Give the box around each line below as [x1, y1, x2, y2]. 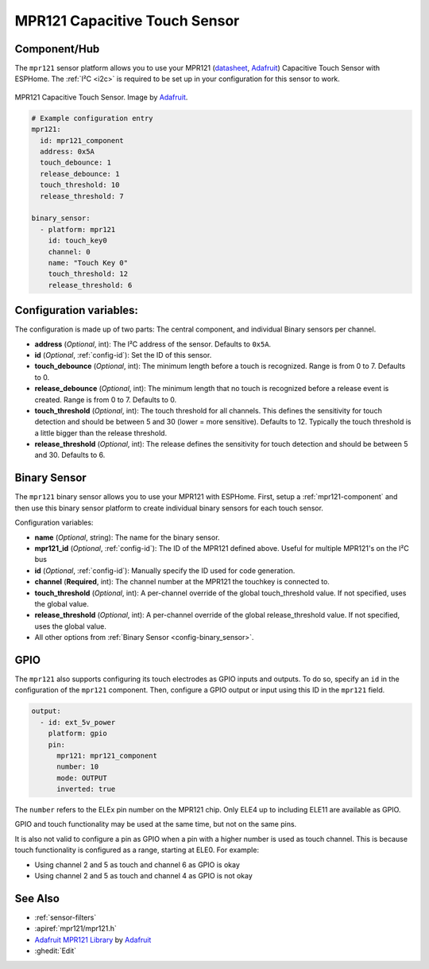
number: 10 [56, 762, 99, 771]
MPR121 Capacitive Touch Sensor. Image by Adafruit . [14, 92, 188, 102]
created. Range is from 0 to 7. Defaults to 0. [34, 394, 177, 405]
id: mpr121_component [40, 136, 125, 145]
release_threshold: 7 [40, 192, 125, 200]
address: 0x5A [40, 147, 95, 156]
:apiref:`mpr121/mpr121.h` [34, 924, 117, 933]
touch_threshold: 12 [48, 269, 129, 278]
